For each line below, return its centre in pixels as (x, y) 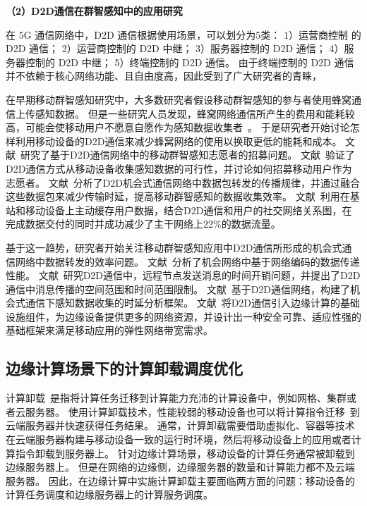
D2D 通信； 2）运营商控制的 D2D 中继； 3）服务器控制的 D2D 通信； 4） (175, 48)
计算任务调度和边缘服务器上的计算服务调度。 (109, 494)
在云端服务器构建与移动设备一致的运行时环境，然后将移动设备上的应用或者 (179, 439)
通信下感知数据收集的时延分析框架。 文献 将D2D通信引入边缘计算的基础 (193, 303)
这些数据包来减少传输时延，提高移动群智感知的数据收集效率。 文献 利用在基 (183, 196)
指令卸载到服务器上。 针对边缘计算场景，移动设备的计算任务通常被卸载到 (185, 453)
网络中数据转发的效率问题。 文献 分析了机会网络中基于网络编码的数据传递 (187, 261)
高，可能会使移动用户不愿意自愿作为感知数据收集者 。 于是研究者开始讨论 (178, 127)
